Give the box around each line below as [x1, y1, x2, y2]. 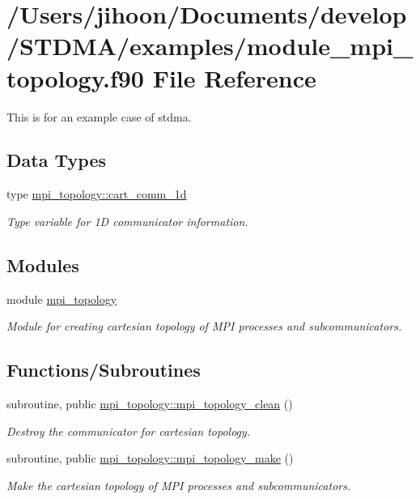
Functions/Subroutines [6, 357, 201, 382]
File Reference [152, 61, 316, 94]
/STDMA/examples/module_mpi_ [6, 29, 414, 62]
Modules [6, 252, 79, 277]
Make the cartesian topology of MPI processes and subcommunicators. [6, 476, 351, 493]
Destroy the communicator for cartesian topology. [6, 422, 251, 439]
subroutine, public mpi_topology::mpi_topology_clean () [6, 395, 293, 412]
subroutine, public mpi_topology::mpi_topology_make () [6, 450, 294, 467]
